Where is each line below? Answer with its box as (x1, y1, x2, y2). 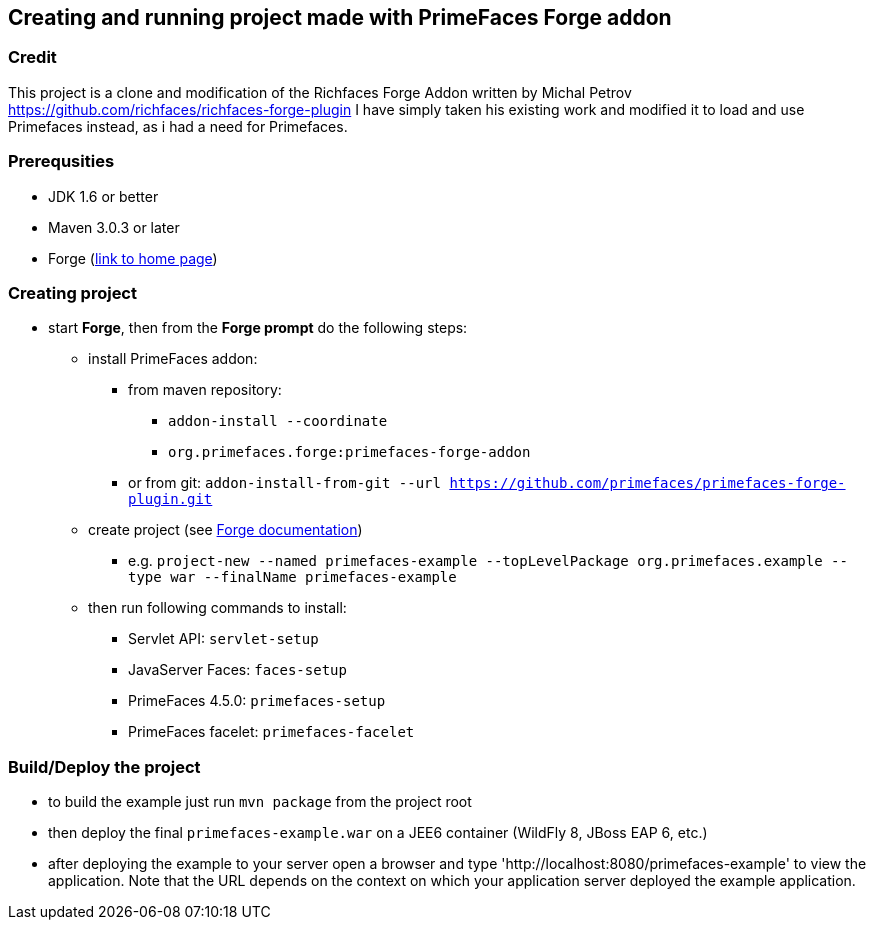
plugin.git (128, 491, 213, 508)
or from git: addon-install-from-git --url (128, 474, 441, 492)
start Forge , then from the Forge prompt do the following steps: (48, 319, 468, 337)
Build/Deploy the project (8, 756, 201, 777)
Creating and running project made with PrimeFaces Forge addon (8, 5, 672, 30)
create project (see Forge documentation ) (88, 521, 363, 539)
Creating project (8, 282, 137, 303)
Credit (8, 47, 57, 68)
